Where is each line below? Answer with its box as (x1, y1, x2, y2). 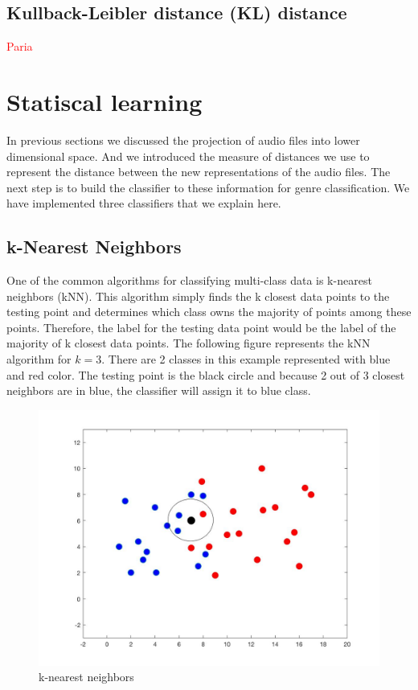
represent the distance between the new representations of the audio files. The (6, 163, 391, 180)
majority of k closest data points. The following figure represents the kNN (6, 335, 371, 351)
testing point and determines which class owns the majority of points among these (6, 303, 412, 320)
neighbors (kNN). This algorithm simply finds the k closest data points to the (6, 287, 390, 304)
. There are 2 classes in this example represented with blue (101, 351, 391, 368)
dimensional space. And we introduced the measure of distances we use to (6, 147, 370, 164)
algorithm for (6, 351, 72, 368)
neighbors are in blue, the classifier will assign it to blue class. (6, 382, 311, 399)
